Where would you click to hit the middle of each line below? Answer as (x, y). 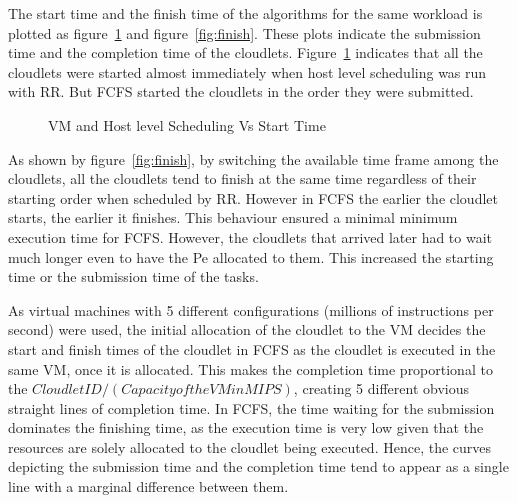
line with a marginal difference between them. (148, 486)
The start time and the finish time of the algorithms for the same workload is (245, 13)
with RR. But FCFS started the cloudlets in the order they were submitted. (241, 91)
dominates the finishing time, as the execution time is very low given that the (246, 427)
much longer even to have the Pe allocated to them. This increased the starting (251, 256)
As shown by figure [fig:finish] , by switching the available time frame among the (253, 158)
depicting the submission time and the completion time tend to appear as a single (258, 466)
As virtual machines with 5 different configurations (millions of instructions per (251, 309)
